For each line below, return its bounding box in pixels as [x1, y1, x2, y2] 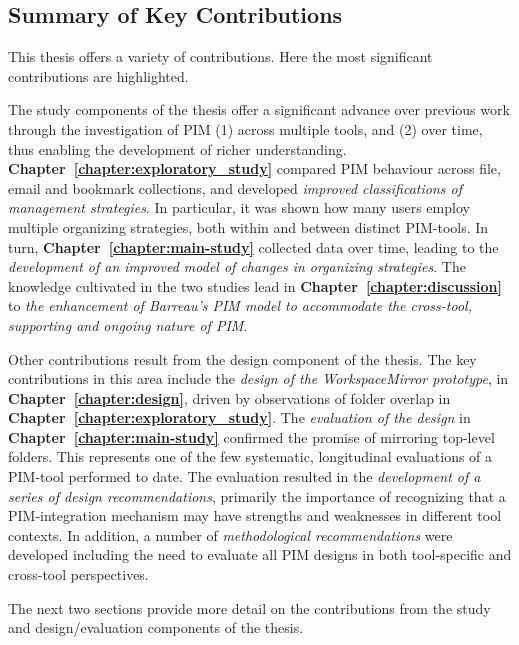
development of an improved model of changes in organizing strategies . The [8, 256, 466, 277]
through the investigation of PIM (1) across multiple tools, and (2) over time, [8, 118, 483, 139]
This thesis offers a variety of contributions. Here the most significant [8, 46, 433, 67]
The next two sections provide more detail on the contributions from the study [8, 597, 491, 618]
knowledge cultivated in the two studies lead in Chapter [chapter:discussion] [8, 275, 503, 296]
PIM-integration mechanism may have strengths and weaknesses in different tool [8, 505, 502, 526]
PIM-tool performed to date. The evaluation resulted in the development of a [8, 466, 481, 487]
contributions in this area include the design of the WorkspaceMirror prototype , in [8, 368, 509, 389]
